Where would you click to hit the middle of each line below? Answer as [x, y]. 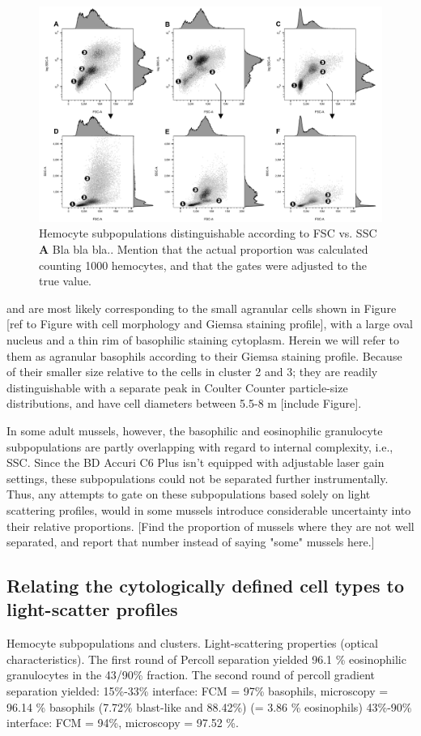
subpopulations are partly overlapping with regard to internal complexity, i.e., [200, 446]
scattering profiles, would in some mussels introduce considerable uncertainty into [209, 509]
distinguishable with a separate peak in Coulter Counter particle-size [177, 387]
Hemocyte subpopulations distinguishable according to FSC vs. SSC [208, 233]
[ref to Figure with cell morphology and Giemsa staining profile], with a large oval [210, 324]
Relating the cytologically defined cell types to [206, 586]
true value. [65, 281]
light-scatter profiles [92, 609]
